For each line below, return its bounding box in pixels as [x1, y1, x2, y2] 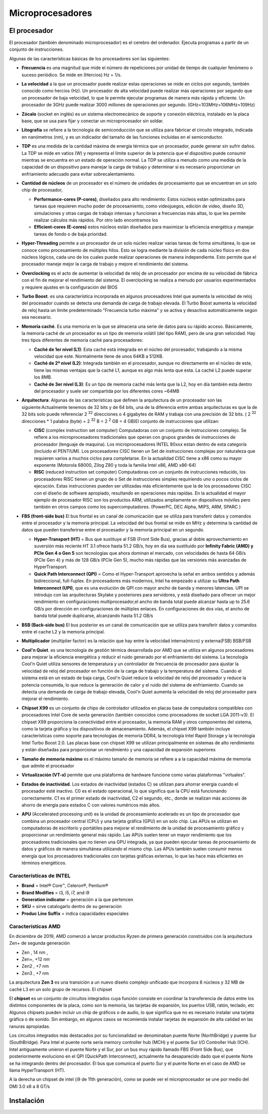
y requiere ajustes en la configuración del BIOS [21, 284, 118, 290]
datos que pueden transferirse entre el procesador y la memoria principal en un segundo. [21, 527, 204, 533]
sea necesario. [21, 314, 52, 320]
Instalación [9, 1096, 45, 1105]
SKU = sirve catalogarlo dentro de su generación [21, 904, 122, 910]
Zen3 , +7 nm [21, 970, 49, 976]
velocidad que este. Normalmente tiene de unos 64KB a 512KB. [34, 353, 164, 359]
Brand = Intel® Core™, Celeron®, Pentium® [21, 883, 109, 889]
